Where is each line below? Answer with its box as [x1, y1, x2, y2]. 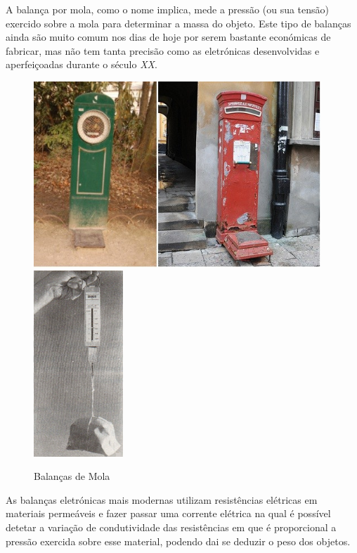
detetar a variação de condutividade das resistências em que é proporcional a [6, 520, 337, 535]
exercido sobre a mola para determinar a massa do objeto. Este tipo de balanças [6, 15, 351, 30]
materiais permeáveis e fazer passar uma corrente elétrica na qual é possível [6, 506, 331, 521]
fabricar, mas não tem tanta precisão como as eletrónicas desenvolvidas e [6, 43, 320, 58]
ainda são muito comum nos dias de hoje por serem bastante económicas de [6, 30, 331, 44]
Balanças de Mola [34, 469, 110, 483]
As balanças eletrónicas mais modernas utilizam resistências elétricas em [6, 492, 318, 507]
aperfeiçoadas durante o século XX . [6, 57, 157, 72]
